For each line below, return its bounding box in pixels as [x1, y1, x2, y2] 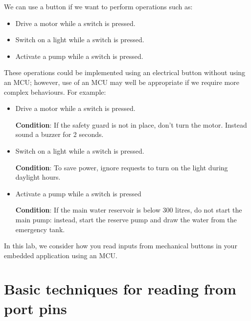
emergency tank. [15, 224, 65, 234]
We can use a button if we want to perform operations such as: [4, 1, 193, 11]
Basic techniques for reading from [4, 279, 236, 299]
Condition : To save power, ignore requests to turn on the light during [15, 162, 228, 172]
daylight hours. [15, 172, 61, 182]
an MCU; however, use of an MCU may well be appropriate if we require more [4, 77, 239, 87]
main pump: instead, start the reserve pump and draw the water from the [15, 214, 237, 224]
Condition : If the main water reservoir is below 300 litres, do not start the [15, 205, 242, 215]
